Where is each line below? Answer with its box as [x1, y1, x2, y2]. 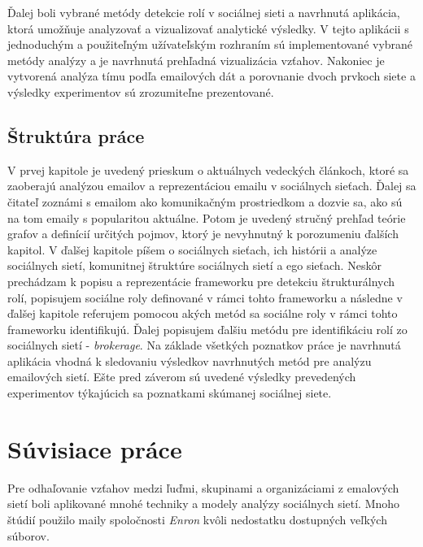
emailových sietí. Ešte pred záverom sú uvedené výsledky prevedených [7, 368, 356, 385]
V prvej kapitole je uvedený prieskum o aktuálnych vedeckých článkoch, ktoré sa [7, 161, 409, 178]
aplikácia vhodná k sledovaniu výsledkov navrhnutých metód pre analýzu [7, 352, 372, 369]
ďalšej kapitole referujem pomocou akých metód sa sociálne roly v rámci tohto [7, 305, 398, 322]
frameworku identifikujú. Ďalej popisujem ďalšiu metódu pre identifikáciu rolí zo [7, 320, 408, 337]
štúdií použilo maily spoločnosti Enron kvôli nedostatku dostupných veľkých [7, 510, 387, 527]
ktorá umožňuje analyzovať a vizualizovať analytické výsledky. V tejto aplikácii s [7, 20, 409, 37]
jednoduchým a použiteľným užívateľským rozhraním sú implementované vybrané [7, 36, 413, 53]
